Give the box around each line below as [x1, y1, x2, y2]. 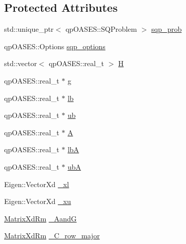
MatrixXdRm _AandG [4, 213, 77, 223]
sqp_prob [151, 24, 182, 34]
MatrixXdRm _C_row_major [4, 230, 100, 241]
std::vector [4, 58, 37, 69]
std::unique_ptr [4, 24, 54, 34]
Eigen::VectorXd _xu [4, 196, 71, 207]
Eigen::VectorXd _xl [4, 178, 69, 189]
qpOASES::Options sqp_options [4, 40, 106, 51]
